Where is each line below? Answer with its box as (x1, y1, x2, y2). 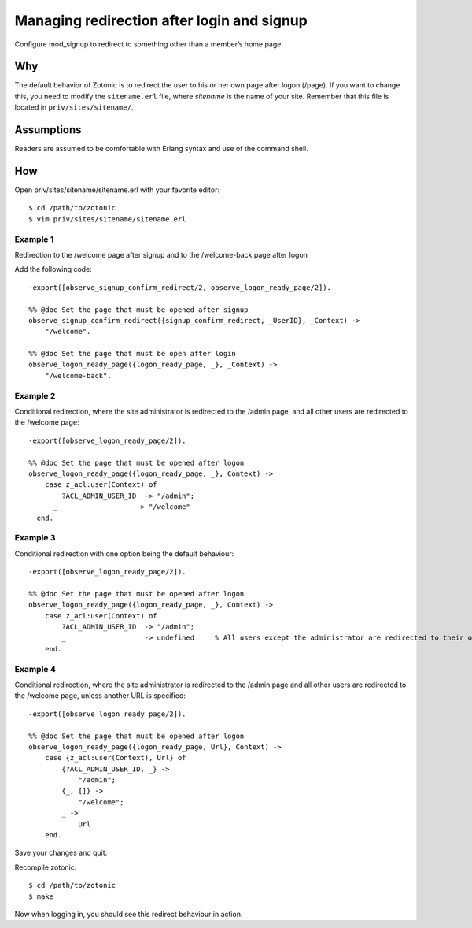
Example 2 (14, 390, 56, 401)
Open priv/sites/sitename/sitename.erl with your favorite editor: (14, 185, 220, 195)
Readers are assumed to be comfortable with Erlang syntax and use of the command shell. (14, 144, 308, 154)
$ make (28, 892, 54, 901)
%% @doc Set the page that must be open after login (28, 349, 236, 358)
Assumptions (14, 123, 82, 137)
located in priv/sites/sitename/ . (14, 102, 134, 112)
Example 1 (14, 233, 54, 244)
